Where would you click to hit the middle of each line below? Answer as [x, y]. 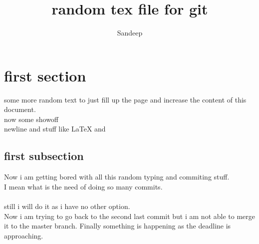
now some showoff [31, 119]
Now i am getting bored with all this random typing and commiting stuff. [117, 177]
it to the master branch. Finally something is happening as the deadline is [118, 226]
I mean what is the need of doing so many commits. [83, 186]
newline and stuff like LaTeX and [55, 129]
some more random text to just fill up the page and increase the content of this [125, 99]
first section [45, 75]
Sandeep [130, 33]
